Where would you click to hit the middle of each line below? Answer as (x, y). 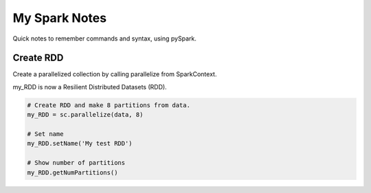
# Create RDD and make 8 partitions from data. (109, 105)
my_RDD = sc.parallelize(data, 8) (85, 115)
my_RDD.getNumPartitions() (72, 172)
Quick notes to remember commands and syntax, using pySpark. (105, 38)
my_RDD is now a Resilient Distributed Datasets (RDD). (90, 87)
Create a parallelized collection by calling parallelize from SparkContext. (115, 74)
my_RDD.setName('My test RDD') (80, 144)
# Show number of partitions (76, 163)
